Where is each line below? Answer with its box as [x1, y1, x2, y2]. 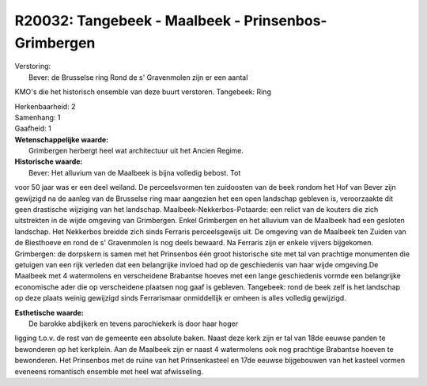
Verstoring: [14, 62, 51, 71]
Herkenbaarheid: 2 [14, 101, 76, 111]
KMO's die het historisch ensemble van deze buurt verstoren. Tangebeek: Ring [14, 87, 272, 96]
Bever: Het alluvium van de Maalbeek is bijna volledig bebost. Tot [28, 168, 241, 177]
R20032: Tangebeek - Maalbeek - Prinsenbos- [14, 12, 327, 29]
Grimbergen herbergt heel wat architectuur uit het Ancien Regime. [28, 146, 244, 156]
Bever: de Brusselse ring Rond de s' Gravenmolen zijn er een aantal [28, 72, 248, 82]
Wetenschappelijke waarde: [14, 134, 109, 144]
